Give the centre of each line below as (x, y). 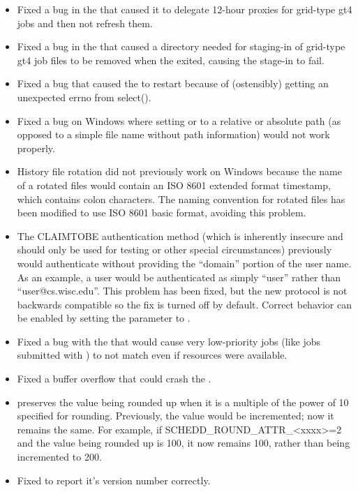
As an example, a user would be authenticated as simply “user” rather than (179, 277)
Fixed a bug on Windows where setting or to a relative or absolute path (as (179, 120)
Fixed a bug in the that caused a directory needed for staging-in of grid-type (181, 46)
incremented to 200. (59, 457)
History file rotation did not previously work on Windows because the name (180, 171)
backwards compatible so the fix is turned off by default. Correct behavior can (184, 304)
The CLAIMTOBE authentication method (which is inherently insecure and (180, 236)
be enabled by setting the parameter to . (104, 318)
